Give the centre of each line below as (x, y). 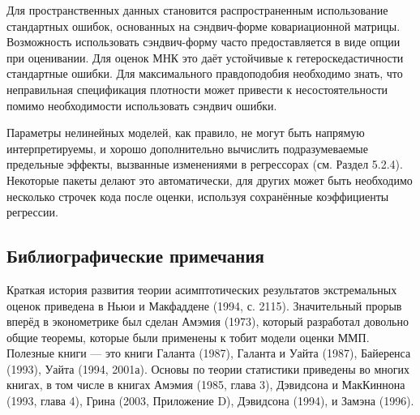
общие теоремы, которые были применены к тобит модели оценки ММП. (188, 337)
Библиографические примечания (135, 256)
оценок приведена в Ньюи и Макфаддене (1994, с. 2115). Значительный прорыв (204, 305)
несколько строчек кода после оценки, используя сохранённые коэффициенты (198, 196)
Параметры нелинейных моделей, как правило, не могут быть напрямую (186, 133)
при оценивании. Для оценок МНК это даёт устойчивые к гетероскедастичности (205, 57)
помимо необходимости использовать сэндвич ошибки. (142, 105)
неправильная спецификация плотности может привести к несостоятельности (197, 89)
